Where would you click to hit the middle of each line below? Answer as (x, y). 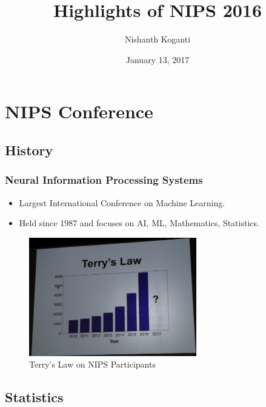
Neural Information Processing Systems (104, 180)
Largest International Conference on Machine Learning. (122, 202)
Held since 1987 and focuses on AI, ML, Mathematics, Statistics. (139, 223)
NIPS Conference (79, 111)
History (29, 150)
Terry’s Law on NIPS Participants (92, 364)
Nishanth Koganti (158, 39)
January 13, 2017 (158, 59)
